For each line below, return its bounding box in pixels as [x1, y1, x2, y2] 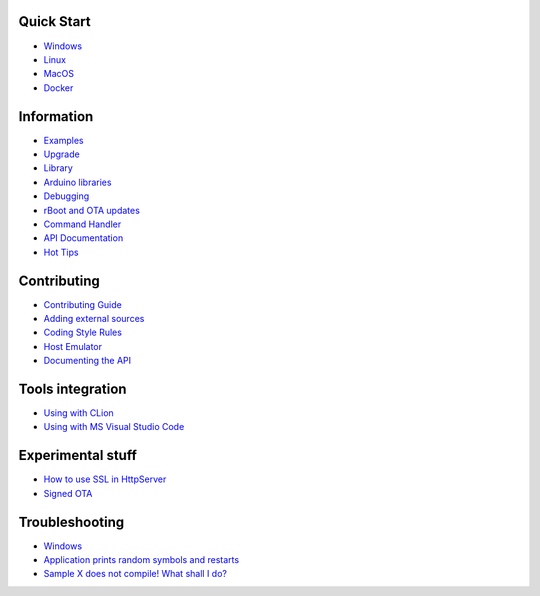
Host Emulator [43, 340, 103, 352]
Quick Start [18, 13, 91, 30]
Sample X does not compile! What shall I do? [43, 568, 227, 580]
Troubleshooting [18, 513, 125, 530]
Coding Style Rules [43, 326, 122, 339]
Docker [43, 81, 74, 94]
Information [18, 108, 94, 125]
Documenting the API [43, 355, 132, 367]
